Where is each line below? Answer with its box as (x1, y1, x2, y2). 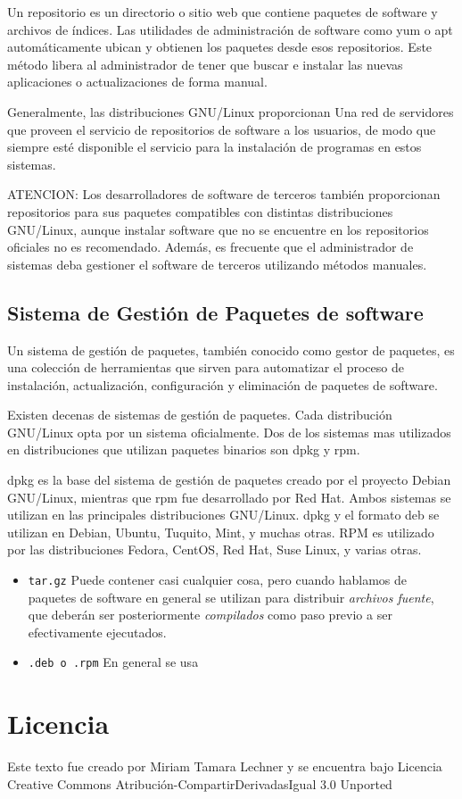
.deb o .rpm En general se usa (28, 653, 199, 671)
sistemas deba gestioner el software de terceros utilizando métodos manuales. (7, 254, 427, 273)
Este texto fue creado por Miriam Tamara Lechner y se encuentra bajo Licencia (7, 757, 442, 776)
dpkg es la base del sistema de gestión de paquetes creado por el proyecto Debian (7, 470, 451, 489)
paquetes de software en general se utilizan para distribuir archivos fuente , (28, 587, 434, 606)
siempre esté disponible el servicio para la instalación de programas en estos (7, 137, 422, 156)
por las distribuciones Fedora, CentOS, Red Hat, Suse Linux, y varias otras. (7, 540, 422, 559)
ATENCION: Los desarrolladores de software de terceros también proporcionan (7, 185, 441, 204)
